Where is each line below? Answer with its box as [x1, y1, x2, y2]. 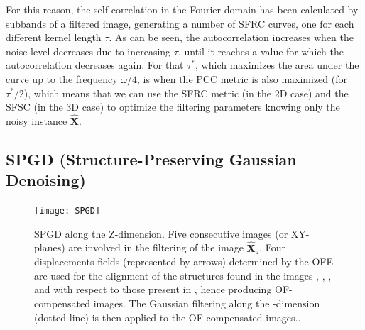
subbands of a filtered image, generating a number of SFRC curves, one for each [6, 16, 354, 31]
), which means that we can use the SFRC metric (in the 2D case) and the [23, 85, 349, 100]
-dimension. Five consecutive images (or [114, 226, 288, 241]
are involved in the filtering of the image [68, 240, 244, 255]
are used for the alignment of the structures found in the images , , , [34, 268, 332, 282]
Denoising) [6, 169, 86, 191]
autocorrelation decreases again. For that [6, 57, 184, 72]
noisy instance [6, 113, 67, 128]
